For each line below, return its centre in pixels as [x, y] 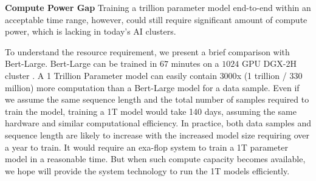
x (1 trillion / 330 [270, 75]
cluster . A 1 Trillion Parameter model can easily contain [111, 75]
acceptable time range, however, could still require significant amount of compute [156, 19]
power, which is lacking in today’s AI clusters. [91, 31]
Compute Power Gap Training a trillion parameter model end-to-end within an [158, 7]
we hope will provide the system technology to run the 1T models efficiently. [147, 170]
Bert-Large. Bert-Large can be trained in [81, 63]
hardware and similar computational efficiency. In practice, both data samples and [158, 123]
